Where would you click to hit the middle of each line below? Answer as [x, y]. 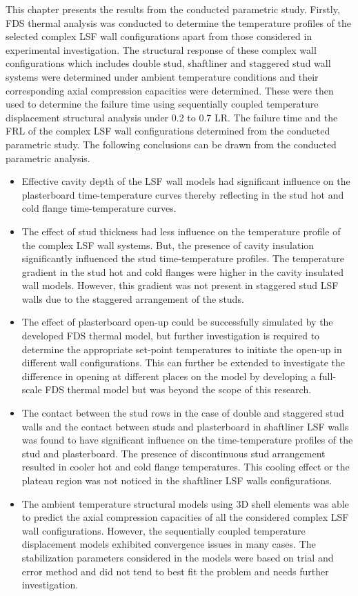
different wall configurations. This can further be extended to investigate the [183, 362]
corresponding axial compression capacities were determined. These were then [170, 90]
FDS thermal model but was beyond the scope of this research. [178, 389]
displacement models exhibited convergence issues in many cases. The [169, 544]
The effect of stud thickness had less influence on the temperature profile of [181, 231]
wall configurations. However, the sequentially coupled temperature [163, 530]
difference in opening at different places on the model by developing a [169, 376]
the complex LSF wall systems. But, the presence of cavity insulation [168, 245]
